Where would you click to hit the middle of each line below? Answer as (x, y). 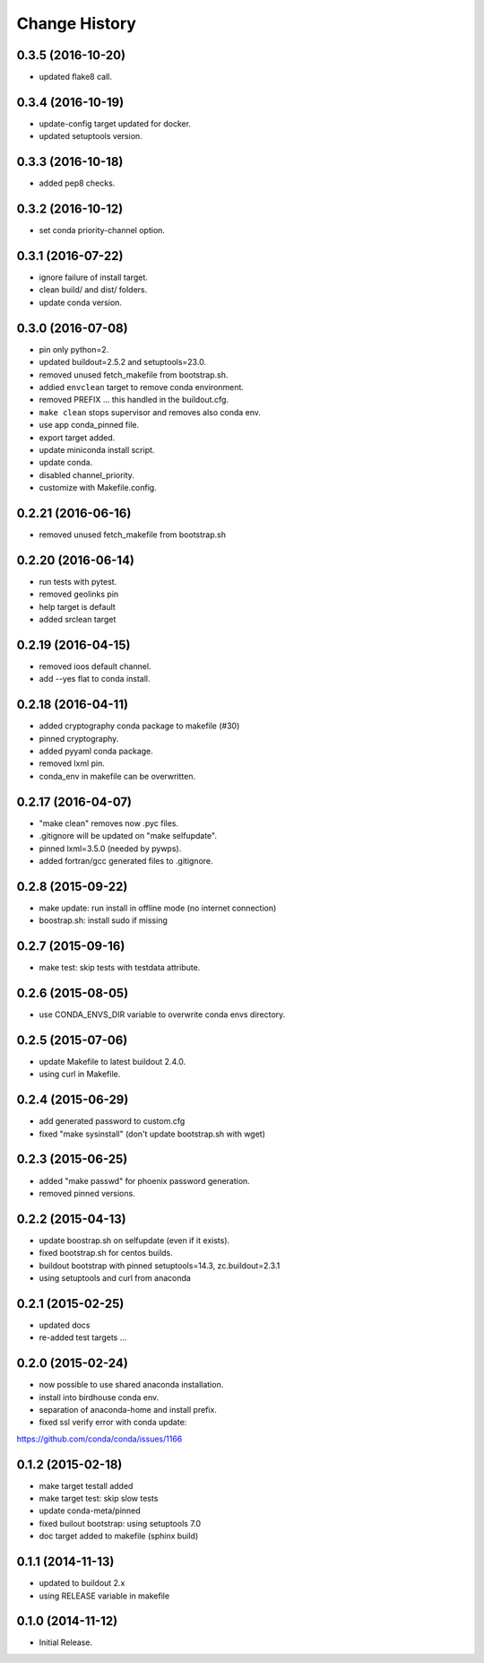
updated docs (65, 1325)
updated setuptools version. (91, 136)
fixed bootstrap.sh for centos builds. (106, 1253)
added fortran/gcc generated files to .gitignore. (126, 860)
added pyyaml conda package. (96, 751)
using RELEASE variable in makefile (104, 1596)
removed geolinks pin (79, 594)
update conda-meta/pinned (90, 1511)
